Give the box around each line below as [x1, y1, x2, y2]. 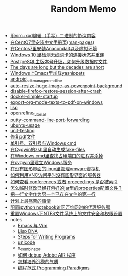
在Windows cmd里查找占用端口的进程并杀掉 [10, 152, 103, 159]
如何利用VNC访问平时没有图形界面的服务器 [10, 172, 101, 178]
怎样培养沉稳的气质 [17, 258, 59, 264]
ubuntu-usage [10, 122, 40, 128]
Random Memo [50, 3, 117, 15]
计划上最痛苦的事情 [10, 198, 51, 204]
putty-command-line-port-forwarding [10, 116, 90, 123]
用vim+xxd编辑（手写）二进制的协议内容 [10, 33, 96, 39]
